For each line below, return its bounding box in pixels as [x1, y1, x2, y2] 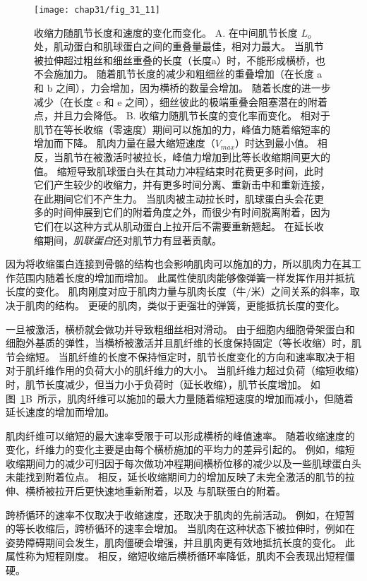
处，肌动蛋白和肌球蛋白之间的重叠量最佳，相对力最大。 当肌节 [34, 39, 324, 54]
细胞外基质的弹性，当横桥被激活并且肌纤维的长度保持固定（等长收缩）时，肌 [6, 335, 361, 350]
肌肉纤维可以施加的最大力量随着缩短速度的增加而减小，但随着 [66, 390, 354, 405]
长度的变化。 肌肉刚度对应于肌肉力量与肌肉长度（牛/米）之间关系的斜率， [6, 284, 350, 299]
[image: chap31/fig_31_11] [34, 5, 160, 15]
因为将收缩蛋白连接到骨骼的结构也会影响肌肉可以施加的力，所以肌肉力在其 [6, 256, 351, 271]
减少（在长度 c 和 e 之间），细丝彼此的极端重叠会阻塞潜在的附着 [34, 94, 328, 109]
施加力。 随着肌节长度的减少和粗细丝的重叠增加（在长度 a [53, 66, 323, 81]
